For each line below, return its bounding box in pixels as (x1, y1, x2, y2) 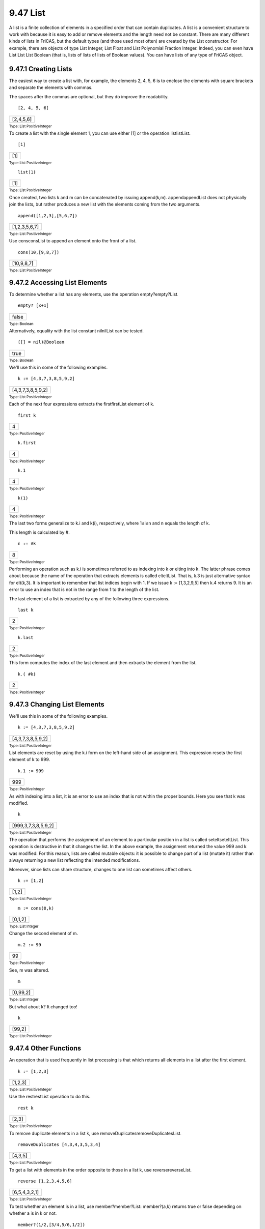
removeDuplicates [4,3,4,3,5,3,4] (18, 1141, 101, 1147)
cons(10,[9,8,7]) (18, 249, 59, 255)
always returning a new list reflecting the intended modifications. (9, 857, 140, 863)
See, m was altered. (9, 967, 49, 973)
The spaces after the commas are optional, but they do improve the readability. (9, 93, 169, 99)
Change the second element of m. (9, 931, 78, 936)
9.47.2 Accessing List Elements (9, 278, 107, 287)
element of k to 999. (9, 757, 50, 762)
